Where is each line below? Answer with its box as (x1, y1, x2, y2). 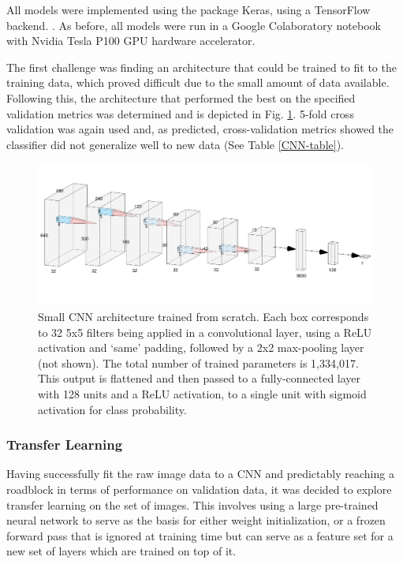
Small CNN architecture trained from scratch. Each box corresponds (38, 308, 369, 325)
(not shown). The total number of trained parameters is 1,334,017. (38, 354, 359, 371)
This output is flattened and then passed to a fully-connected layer (38, 370, 361, 387)
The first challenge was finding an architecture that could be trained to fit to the (6, 58, 397, 75)
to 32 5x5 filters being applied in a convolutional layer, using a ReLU (38, 323, 372, 340)
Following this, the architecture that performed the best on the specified (6, 89, 356, 106)
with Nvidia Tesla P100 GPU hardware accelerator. (6, 32, 256, 49)
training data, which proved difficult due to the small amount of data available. (6, 74, 390, 91)
